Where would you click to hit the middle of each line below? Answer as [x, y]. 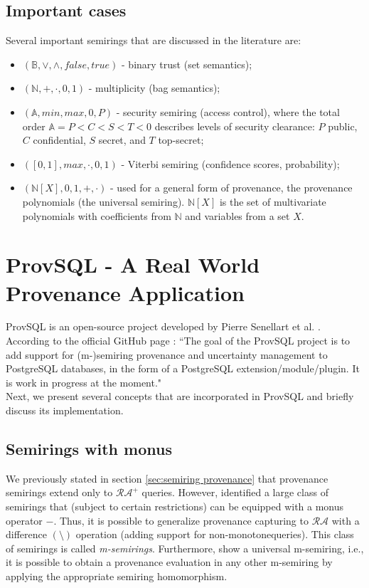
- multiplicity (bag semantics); [154, 88]
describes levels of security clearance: [235, 126]
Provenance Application [125, 292]
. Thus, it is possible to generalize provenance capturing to [181, 520]
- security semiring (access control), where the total [228, 111]
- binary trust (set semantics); [187, 64]
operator [24, 520]
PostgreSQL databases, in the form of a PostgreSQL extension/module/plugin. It [183, 368]
